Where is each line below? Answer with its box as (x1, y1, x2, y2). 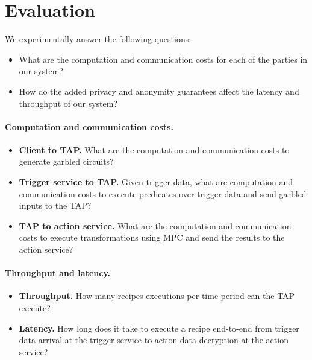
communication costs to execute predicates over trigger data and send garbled (19, 187, 307, 200)
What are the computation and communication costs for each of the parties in (19, 52, 308, 65)
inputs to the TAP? (19, 199, 92, 212)
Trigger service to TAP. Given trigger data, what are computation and (19, 175, 293, 188)
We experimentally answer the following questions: (5, 33, 192, 45)
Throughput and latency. (5, 267, 111, 279)
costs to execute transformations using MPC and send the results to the (19, 231, 285, 244)
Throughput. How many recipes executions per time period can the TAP (19, 289, 295, 302)
